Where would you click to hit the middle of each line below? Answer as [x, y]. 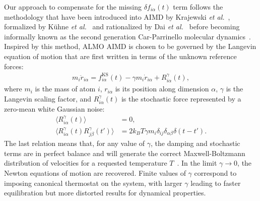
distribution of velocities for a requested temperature [86, 163]
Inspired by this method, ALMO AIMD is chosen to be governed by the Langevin [130, 46]
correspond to [215, 173]
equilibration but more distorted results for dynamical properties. [105, 193]
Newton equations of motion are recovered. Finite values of [95, 173]
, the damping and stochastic [196, 143]
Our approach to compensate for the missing [73, 7]
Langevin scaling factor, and [48, 98]
